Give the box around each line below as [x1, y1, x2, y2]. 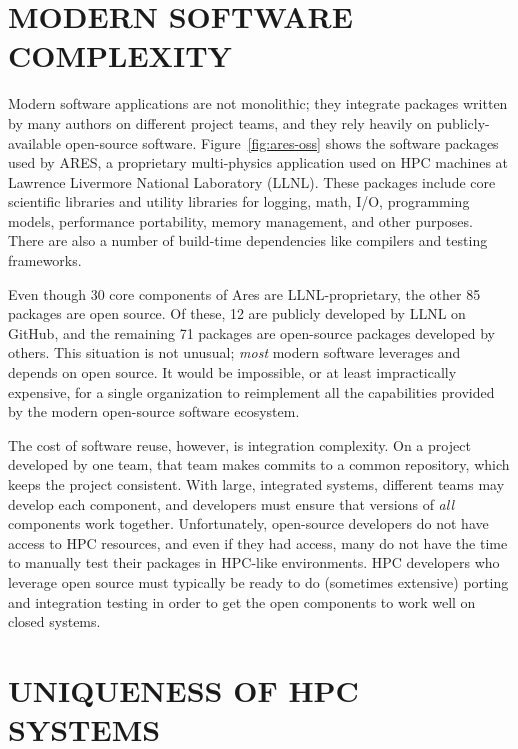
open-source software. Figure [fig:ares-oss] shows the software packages [65, 132, 499, 153]
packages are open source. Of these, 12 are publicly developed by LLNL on [8, 303, 466, 324]
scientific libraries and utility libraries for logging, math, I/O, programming [8, 191, 470, 212]
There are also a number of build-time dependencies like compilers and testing [8, 230, 488, 251]
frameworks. [8, 250, 82, 271]
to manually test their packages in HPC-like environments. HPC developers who [8, 552, 500, 573]
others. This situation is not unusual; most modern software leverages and [8, 342, 461, 363]
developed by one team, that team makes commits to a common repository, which [8, 454, 510, 475]
